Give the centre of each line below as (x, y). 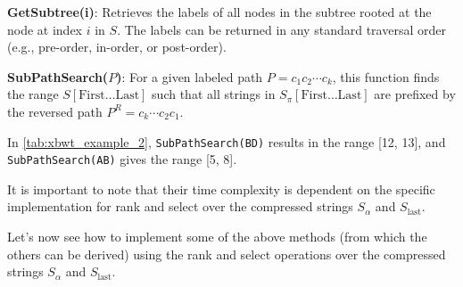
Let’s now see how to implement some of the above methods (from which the (217, 237)
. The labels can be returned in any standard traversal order (281, 29)
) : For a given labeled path (190, 76)
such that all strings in (214, 94)
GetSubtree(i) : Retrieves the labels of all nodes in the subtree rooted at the (219, 12)
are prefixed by (415, 94)
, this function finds (386, 76)
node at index (45, 29)
